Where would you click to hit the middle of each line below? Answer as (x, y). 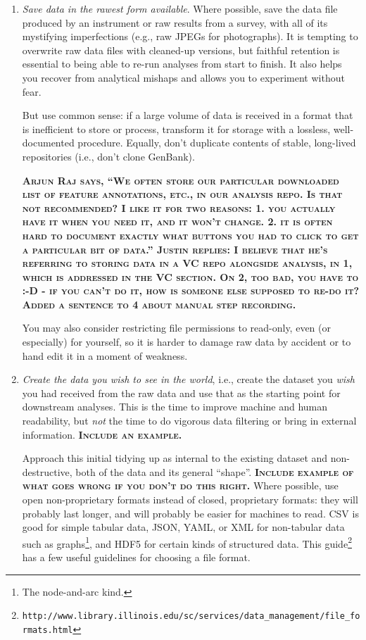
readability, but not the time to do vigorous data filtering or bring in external (189, 421)
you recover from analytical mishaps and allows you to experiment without (183, 77)
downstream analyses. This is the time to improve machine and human (175, 407)
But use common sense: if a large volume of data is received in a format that (188, 115)
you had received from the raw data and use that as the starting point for (181, 393)
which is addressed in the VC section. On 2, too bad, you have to (190, 276)
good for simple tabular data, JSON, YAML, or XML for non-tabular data (183, 527)
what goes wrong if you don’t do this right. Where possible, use (180, 485)
